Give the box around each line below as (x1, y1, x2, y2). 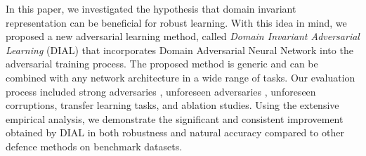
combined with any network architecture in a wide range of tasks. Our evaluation (6, 70, 355, 84)
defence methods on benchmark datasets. (6, 138, 183, 153)
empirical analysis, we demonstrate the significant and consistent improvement (6, 111, 344, 126)
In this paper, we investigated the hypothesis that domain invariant (6, 1, 296, 15)
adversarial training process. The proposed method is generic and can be (6, 56, 318, 71)
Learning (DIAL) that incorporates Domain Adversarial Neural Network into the (6, 42, 353, 57)
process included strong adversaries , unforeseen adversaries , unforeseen (6, 84, 316, 98)
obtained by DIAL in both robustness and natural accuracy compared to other (6, 125, 344, 140)
